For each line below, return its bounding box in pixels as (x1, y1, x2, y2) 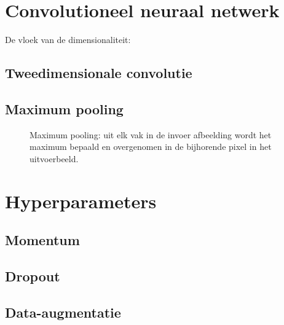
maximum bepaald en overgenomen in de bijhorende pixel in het (30, 140, 272, 153)
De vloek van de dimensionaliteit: (5, 33, 131, 46)
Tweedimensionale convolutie (5, 63, 192, 82)
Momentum (5, 230, 80, 249)
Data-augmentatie (5, 302, 121, 321)
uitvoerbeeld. (30, 152, 79, 165)
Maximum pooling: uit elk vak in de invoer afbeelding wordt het (30, 128, 272, 141)
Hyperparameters (5, 188, 157, 213)
